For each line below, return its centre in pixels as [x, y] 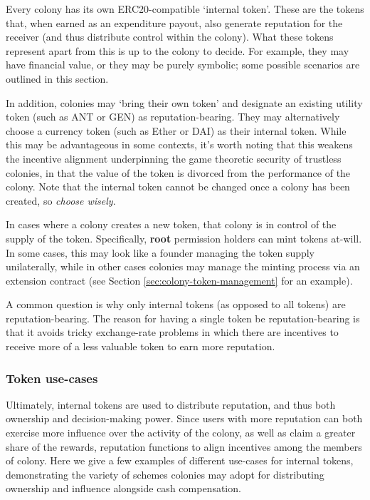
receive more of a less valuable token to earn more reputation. [141, 346]
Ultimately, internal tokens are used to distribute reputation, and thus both [171, 404]
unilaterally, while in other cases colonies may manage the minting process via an [183, 266]
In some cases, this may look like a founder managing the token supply [160, 252]
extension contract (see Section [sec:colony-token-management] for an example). [179, 280]
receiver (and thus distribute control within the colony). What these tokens [170, 37]
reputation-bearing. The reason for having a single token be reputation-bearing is [183, 318]
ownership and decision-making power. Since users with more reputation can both [184, 418]
